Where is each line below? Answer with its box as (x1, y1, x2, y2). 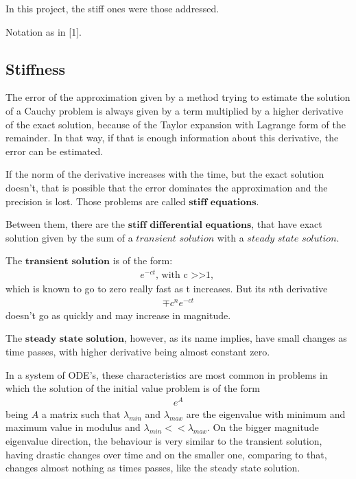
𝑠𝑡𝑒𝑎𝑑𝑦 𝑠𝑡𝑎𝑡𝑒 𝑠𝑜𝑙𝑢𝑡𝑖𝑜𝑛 (247, 233, 337, 244)
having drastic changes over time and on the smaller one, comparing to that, (5, 447, 327, 461)
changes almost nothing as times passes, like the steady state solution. (5, 460, 300, 475)
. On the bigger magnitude (207, 420, 319, 434)
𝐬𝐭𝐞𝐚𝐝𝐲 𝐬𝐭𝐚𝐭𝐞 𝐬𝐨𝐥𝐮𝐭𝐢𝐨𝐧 (25, 334, 124, 344)
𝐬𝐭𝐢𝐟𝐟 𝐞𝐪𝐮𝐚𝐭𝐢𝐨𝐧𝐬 (189, 197, 257, 207)
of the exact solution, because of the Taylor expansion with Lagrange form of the (5, 117, 346, 131)
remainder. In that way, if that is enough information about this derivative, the (5, 130, 339, 145)
